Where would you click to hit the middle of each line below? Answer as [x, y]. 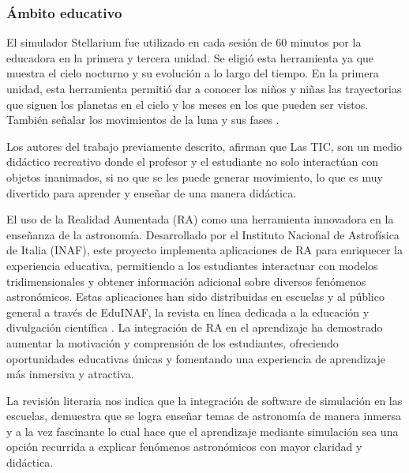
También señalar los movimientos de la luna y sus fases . [143, 120]
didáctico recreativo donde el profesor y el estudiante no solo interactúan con [192, 161]
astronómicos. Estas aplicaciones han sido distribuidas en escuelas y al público [195, 297]
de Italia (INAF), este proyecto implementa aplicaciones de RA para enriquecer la [204, 250]
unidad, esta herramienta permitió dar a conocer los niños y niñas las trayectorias [204, 88]
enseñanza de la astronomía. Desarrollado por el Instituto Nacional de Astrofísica [203, 234]
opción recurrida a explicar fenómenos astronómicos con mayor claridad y [184, 447]
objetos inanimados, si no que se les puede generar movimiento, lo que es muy [195, 176]
